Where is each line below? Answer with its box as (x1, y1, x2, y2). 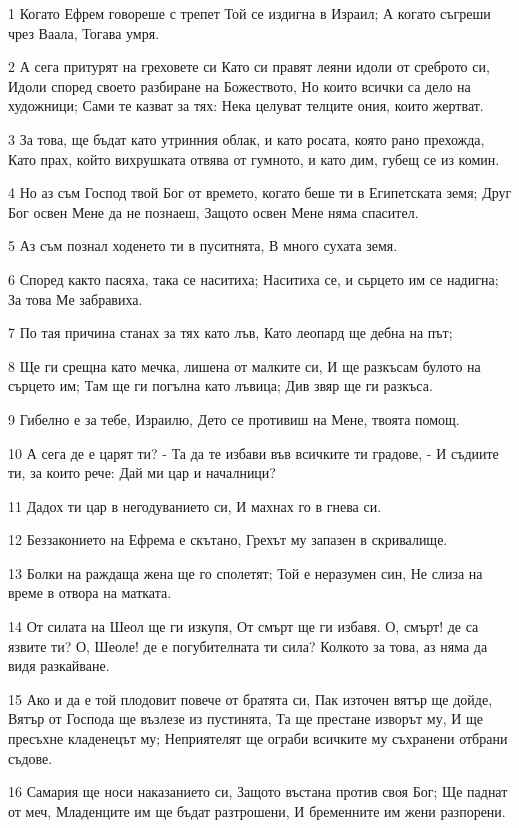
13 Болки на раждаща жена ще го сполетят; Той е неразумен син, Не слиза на (8, 562, 483, 583)
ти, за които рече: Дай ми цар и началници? (8, 462, 276, 483)
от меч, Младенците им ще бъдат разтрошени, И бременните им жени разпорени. (8, 800, 506, 821)
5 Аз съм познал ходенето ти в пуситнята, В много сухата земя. (8, 235, 398, 256)
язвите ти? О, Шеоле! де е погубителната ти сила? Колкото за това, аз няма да (8, 635, 488, 656)
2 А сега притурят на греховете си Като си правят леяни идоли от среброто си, (8, 56, 490, 77)
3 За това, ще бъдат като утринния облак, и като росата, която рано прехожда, (8, 128, 485, 149)
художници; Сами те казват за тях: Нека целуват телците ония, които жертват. (8, 95, 484, 116)
